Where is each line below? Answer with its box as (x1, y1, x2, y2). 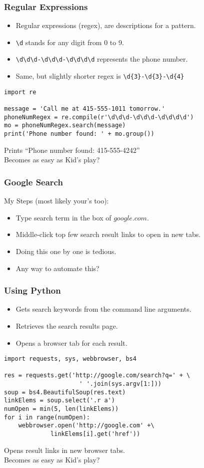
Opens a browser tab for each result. (15, 337, 127, 348)
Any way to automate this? (15, 263, 99, 273)
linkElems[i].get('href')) (50, 430, 140, 437)
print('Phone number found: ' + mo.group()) (4, 130, 154, 138)
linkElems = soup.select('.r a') (4, 397, 115, 404)
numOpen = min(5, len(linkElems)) (4, 405, 119, 413)
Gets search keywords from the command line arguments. (15, 304, 191, 314)
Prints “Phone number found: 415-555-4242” (4, 144, 140, 155)
